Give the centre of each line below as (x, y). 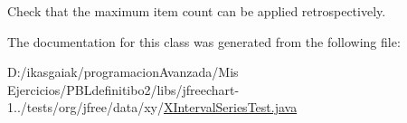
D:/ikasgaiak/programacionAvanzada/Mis (123, 72)
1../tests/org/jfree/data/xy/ (85, 107)
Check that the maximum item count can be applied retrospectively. (197, 11)
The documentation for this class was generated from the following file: (204, 41)
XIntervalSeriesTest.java (230, 107)
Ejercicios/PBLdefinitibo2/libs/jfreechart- (123, 89)
